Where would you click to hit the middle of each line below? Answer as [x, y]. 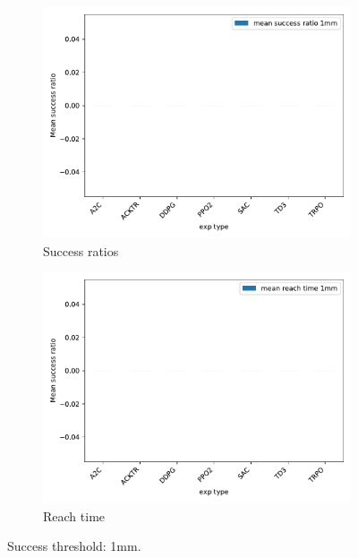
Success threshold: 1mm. [74, 546]
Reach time [74, 515]
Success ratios [81, 250]
